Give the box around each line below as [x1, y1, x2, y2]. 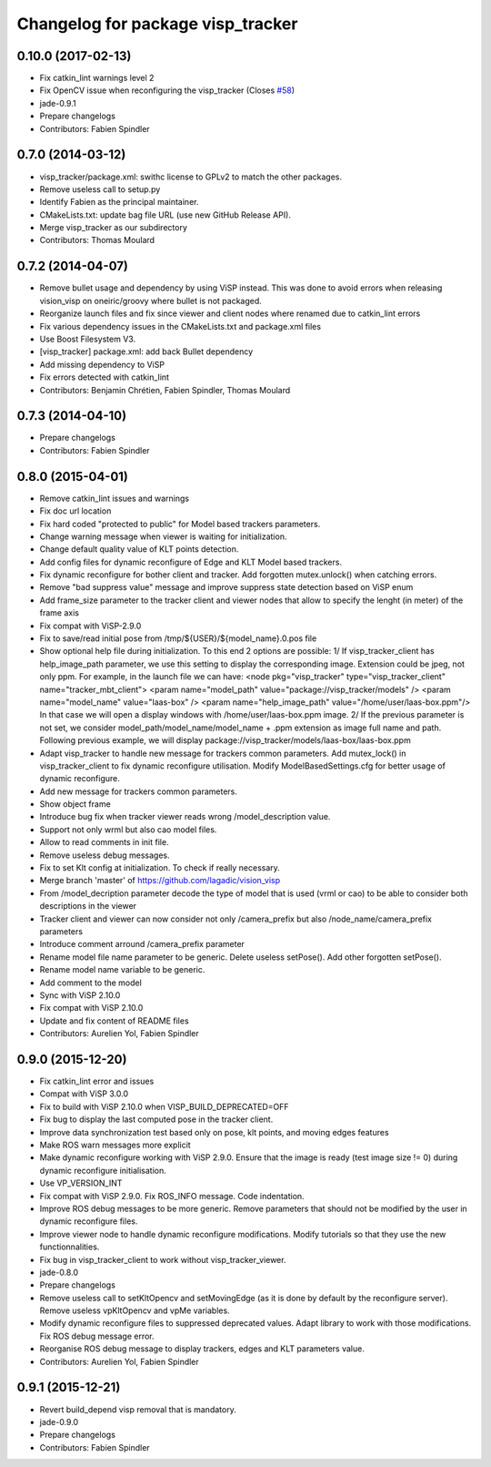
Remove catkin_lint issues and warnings [39, 493, 190, 504]
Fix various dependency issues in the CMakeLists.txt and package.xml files [39, 321, 322, 331]
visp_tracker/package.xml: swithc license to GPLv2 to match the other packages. [39, 171, 343, 182]
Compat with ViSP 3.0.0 [39, 1088, 129, 1099]
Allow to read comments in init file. [39, 837, 169, 848]
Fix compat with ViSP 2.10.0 [39, 1003, 144, 1014]
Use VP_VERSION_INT [39, 1177, 123, 1188]
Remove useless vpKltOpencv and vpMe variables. [39, 1305, 231, 1316]
